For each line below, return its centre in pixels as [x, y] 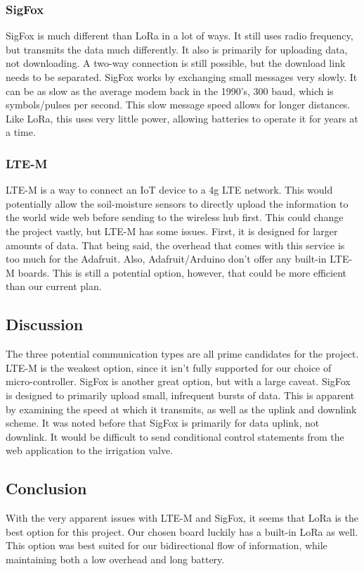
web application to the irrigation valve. [90, 450]
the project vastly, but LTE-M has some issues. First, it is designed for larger [172, 231]
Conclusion [46, 488]
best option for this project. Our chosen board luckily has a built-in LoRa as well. [182, 531]
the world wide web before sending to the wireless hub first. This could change [175, 217]
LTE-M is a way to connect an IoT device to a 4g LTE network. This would [169, 190]
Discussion [45, 324]
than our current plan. [54, 286]
